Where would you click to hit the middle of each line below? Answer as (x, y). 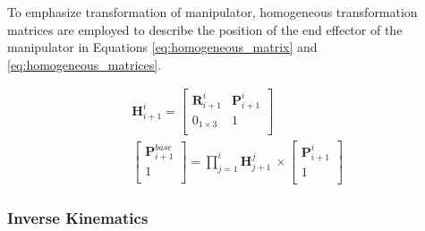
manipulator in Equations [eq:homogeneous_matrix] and (162, 47)
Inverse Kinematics (78, 217)
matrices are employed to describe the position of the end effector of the (205, 29)
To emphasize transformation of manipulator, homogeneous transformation (212, 12)
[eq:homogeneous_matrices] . (85, 64)
